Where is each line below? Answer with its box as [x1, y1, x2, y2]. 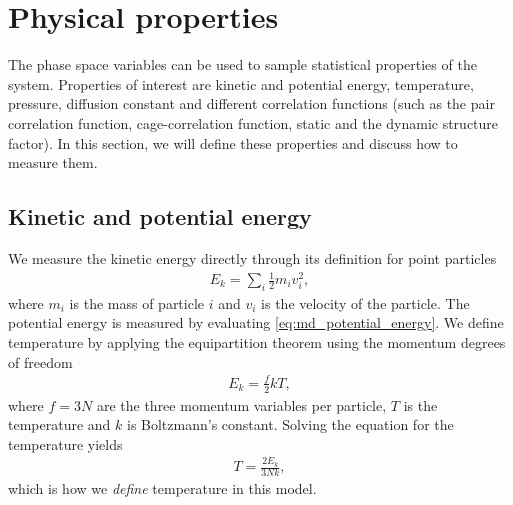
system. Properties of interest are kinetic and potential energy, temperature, [8, 73, 474, 94]
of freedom [8, 351, 73, 372]
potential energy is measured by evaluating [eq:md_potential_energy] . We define [8, 312, 504, 333]
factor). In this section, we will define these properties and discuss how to [8, 132, 458, 153]
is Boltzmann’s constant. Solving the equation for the [126, 414, 454, 435]
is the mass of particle [69, 292, 205, 313]
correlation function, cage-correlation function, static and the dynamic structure [8, 112, 499, 133]
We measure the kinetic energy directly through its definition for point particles [8, 247, 497, 268]
